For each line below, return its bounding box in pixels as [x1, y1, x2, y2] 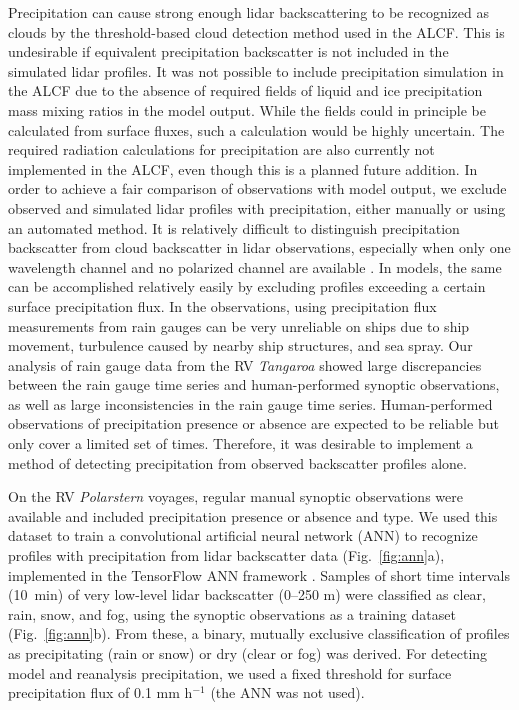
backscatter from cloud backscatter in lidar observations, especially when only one [8, 237, 511, 258]
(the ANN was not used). [210, 682, 365, 703]
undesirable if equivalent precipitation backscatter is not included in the [8, 41, 449, 62]
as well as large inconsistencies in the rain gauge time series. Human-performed [8, 393, 493, 414]
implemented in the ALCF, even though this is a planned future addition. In [8, 158, 478, 179]
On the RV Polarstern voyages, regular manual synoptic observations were [8, 486, 463, 507]
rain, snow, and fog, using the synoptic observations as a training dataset [8, 603, 456, 624]
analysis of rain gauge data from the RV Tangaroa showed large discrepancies [8, 354, 482, 375]
